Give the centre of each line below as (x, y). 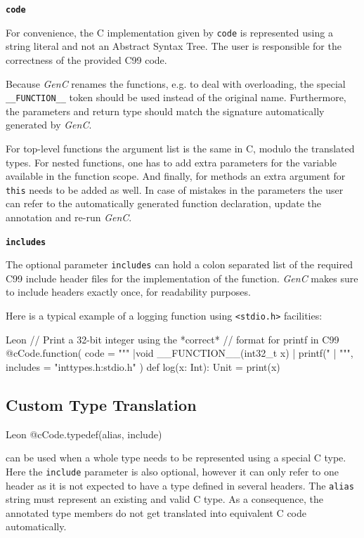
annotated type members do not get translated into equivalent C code (156, 512)
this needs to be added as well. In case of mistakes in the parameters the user (175, 189)
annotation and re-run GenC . (69, 217)
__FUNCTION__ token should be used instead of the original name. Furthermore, (176, 97)
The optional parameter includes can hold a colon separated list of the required (179, 264)
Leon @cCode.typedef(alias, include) (84, 434)
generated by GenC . (49, 125)
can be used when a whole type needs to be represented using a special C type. (176, 458)
